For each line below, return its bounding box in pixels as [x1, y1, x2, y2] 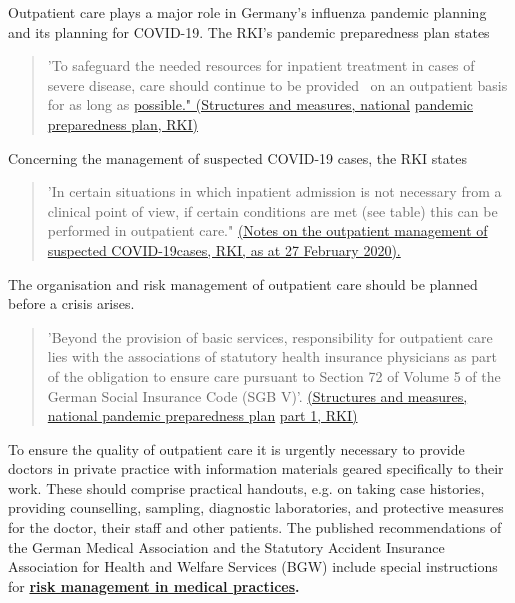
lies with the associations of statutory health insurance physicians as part [47, 346, 497, 367]
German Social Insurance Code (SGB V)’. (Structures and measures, [47, 385, 468, 406]
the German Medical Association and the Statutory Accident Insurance [8, 536, 445, 557]
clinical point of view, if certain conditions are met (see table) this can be [47, 200, 498, 221]
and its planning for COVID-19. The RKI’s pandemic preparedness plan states [8, 21, 490, 42]
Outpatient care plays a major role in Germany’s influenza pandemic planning [8, 2, 487, 22]
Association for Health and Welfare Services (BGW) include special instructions [8, 556, 498, 577]
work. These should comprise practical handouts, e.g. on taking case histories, [8, 477, 485, 498]
